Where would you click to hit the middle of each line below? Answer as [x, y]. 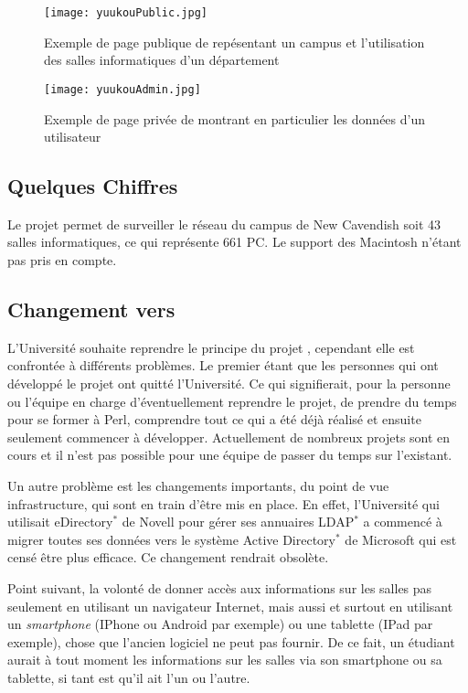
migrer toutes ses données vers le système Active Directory [172, 539]
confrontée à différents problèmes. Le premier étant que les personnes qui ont [223, 365]
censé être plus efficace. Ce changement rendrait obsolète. [168, 557]
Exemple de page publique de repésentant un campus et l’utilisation [234, 42]
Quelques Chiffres [93, 186]
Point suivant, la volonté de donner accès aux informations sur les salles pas [220, 588]
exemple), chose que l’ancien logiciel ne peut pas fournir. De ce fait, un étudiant [231, 641]
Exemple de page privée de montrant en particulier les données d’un [235, 118]
